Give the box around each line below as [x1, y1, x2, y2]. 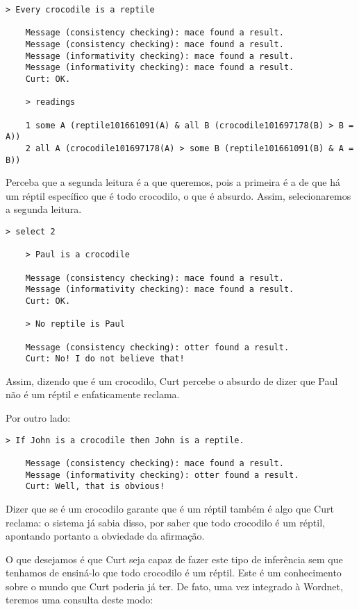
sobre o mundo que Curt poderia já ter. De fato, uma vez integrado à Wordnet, [6, 578, 343, 593]
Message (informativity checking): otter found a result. [25, 470, 299, 480]
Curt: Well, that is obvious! [25, 481, 165, 492]
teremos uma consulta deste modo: [6, 592, 153, 607]
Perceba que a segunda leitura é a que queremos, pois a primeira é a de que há [6, 175, 341, 189]
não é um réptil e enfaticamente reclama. [6, 387, 180, 402]
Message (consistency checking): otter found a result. [25, 342, 290, 352]
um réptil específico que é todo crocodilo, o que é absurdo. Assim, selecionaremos [6, 188, 351, 203]
